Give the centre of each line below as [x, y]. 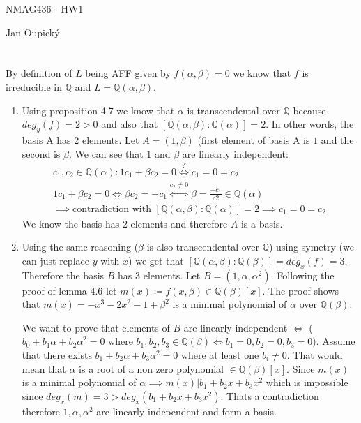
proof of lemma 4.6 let [69, 290]
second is [41, 153]
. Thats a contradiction [270, 395]
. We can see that [106, 153]
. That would [315, 355]
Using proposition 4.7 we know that [98, 110]
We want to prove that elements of [96, 327]
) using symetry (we [312, 247]
